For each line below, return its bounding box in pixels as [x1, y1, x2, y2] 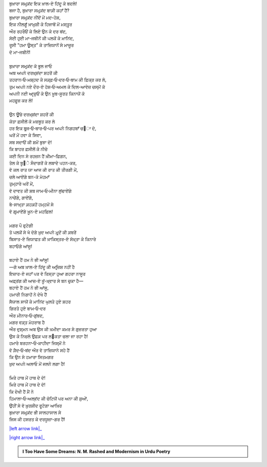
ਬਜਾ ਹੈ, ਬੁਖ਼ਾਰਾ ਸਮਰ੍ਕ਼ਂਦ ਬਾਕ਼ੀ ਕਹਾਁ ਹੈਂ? [9, 7, 70, 13]
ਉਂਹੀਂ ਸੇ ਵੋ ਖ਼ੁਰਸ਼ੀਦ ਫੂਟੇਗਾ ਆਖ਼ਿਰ [9, 403, 62, 409]
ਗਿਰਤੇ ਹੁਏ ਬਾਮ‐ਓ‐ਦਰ [9, 306, 46, 311]
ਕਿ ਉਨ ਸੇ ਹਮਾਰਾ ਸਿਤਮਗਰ [9, 354, 54, 360]
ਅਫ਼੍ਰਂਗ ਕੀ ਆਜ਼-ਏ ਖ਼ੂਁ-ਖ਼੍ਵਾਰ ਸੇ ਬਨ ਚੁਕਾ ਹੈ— [9, 278, 84, 284]
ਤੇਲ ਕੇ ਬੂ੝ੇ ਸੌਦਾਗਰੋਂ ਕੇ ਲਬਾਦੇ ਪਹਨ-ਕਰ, [9, 160, 77, 166]
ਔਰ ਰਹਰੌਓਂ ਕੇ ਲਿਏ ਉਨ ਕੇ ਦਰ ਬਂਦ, [9, 28, 67, 34]
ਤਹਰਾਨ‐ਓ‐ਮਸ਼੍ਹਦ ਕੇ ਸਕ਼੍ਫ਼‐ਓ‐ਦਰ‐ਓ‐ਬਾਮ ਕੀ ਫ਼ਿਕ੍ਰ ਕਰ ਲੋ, [9, 77, 107, 83]
